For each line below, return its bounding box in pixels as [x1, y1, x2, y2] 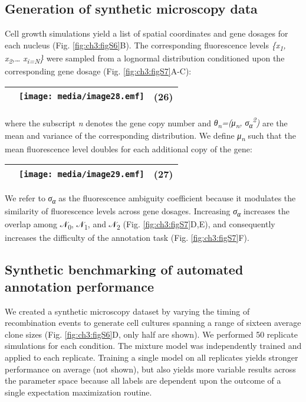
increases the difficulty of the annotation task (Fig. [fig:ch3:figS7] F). [5, 231, 249, 243]
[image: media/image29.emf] [19, 169, 144, 179]
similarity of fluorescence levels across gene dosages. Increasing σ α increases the [5, 205, 289, 219]
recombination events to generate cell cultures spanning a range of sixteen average [5, 316, 301, 329]
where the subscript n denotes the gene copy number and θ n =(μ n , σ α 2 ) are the [5, 115, 288, 130]
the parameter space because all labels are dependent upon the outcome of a [5, 374, 281, 387]
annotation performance [5, 277, 154, 295]
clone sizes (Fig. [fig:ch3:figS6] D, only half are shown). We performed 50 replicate [5, 328, 298, 340]
